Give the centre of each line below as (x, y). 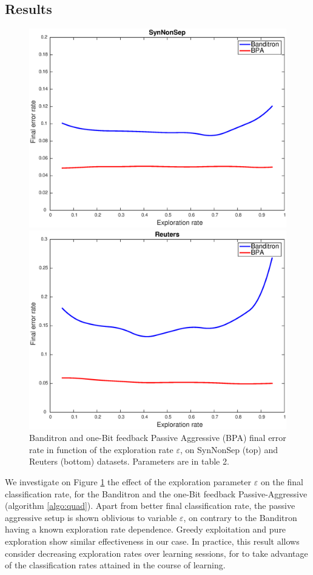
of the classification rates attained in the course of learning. (115, 565)
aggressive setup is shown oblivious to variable (91, 517)
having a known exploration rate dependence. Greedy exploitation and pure (146, 529)
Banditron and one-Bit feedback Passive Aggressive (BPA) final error (158, 438)
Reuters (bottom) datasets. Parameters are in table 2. (129, 461)
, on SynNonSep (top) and (229, 449)
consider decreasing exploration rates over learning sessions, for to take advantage (156, 553)
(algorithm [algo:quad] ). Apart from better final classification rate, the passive (150, 506)
